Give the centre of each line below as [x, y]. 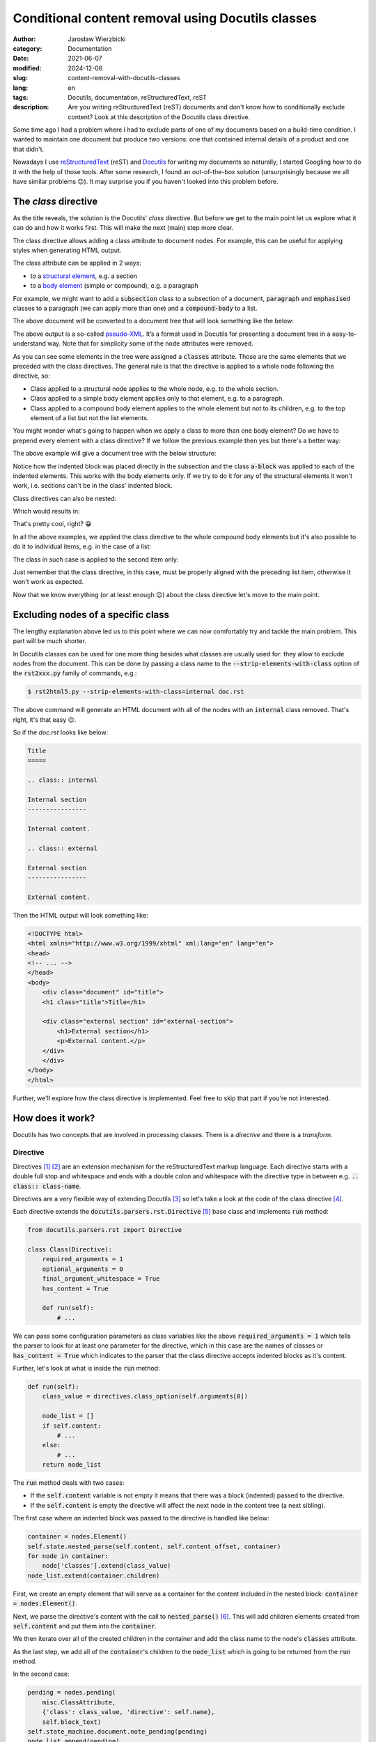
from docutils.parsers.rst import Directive [105, 1230]
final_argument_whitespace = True [101, 1279]
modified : [27, 68]
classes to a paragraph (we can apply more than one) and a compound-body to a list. [135, 308]
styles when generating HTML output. [67, 250]
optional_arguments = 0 [83, 1269]
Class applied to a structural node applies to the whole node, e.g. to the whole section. [154, 388]
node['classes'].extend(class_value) [107, 1566]
